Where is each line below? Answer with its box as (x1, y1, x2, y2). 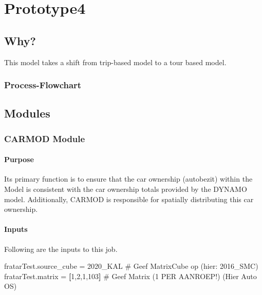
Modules (4, 105, 50, 121)
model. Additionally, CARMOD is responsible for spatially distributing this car (4, 193, 254, 204)
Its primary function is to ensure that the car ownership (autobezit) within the (4, 173, 253, 184)
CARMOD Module (4, 132, 85, 145)
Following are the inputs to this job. (4, 243, 118, 254)
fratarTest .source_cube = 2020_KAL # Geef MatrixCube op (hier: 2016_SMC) (4, 261, 258, 271)
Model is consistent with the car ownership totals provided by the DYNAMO (4, 184, 247, 194)
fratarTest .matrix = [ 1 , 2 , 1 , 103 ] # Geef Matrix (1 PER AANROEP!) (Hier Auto (4, 270, 257, 281)
